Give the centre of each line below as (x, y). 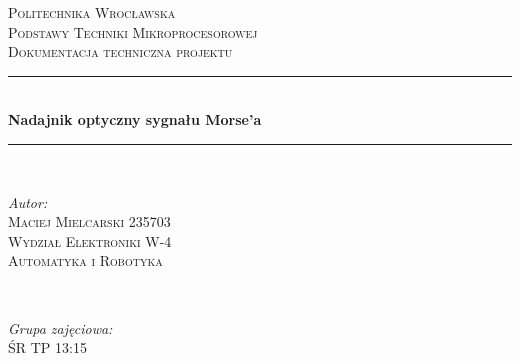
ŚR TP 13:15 (47, 347)
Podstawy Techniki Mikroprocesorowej (133, 31)
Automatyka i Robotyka (85, 260)
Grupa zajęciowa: (60, 327)
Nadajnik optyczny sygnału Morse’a (135, 119)
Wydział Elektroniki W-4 (90, 240)
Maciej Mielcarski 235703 (89, 221)
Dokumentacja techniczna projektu (120, 51)
